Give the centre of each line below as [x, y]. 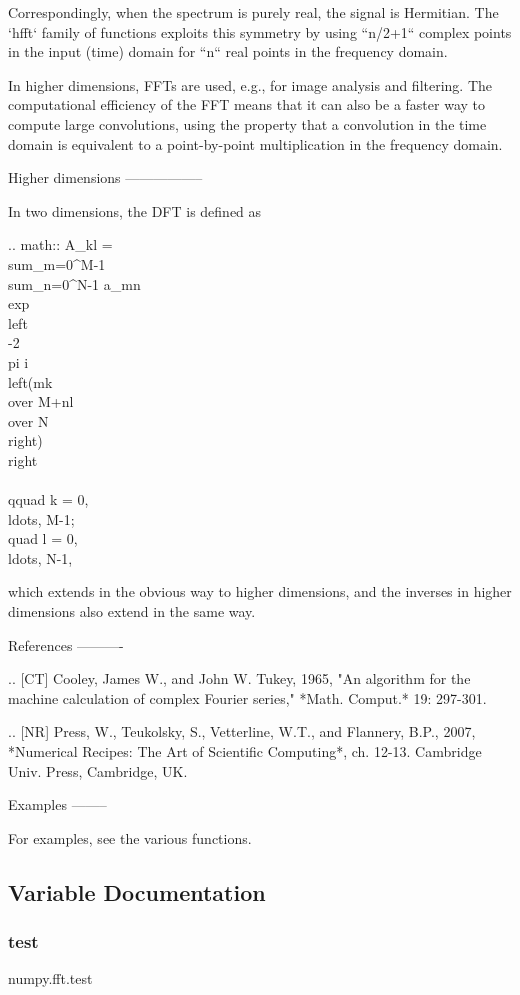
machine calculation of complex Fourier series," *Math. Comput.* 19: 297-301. [247, 697]
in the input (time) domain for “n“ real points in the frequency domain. [228, 51]
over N [28, 420]
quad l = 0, [43, 538]
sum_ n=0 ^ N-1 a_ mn [74, 283]
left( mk [30, 381]
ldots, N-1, [40, 557]
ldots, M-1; [41, 518]
